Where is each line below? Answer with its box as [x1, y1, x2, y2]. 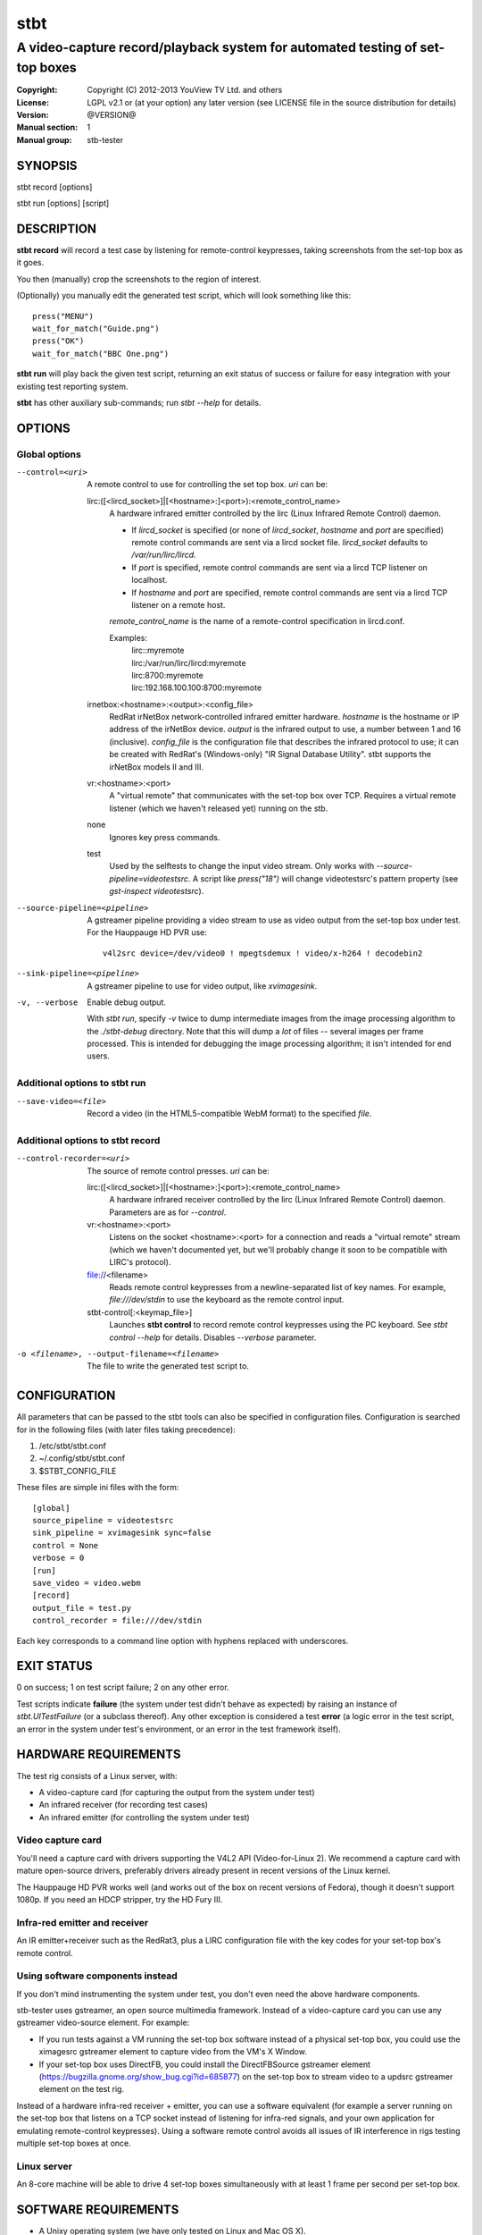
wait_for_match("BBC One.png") [32, 349, 170, 358]
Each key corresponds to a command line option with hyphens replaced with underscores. [16, 1635, 349, 1646]
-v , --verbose [16, 997, 79, 1008]
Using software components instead [16, 1969, 178, 1982]
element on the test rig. [38, 2084, 125, 2095]
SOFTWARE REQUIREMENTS [16, 2202, 179, 2217]
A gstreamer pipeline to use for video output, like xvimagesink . [87, 980, 318, 991]
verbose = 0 [32, 1553, 85, 1564]
